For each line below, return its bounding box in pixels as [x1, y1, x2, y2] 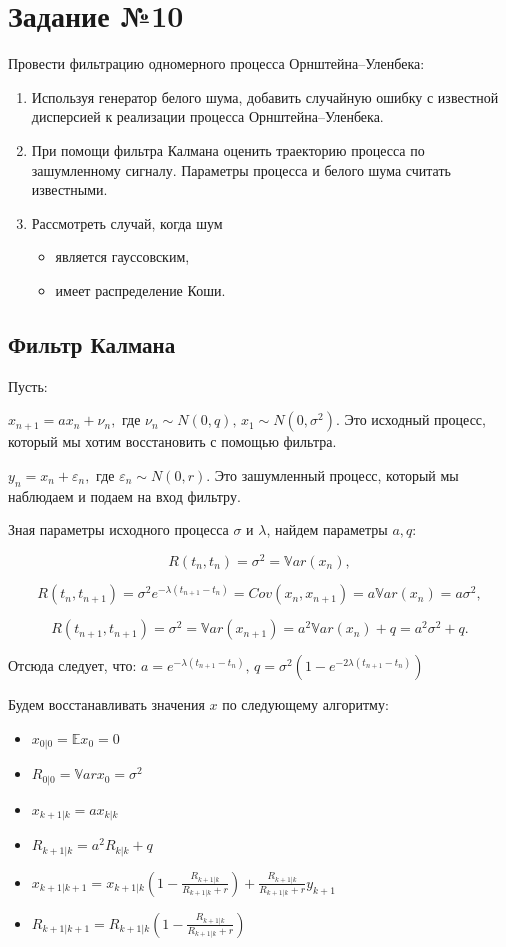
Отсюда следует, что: [8, 655, 137, 676]
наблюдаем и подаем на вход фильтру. [8, 485, 241, 506]
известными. [31, 179, 108, 200]
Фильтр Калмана [8, 328, 176, 359]
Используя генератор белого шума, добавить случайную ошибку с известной [31, 86, 499, 107]
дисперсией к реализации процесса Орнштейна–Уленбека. [31, 106, 384, 127]
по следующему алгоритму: [222, 694, 389, 715]
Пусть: [8, 375, 48, 396]
